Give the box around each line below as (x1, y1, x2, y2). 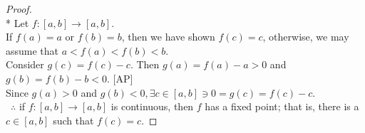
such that (53, 112, 94, 127)
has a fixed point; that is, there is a (205, 99, 359, 114)
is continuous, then (110, 99, 194, 114)
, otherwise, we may (262, 29, 349, 44)
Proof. (6, 1, 32, 16)
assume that (6, 43, 59, 58)
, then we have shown (121, 29, 215, 44)
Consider (6, 57, 44, 72)
